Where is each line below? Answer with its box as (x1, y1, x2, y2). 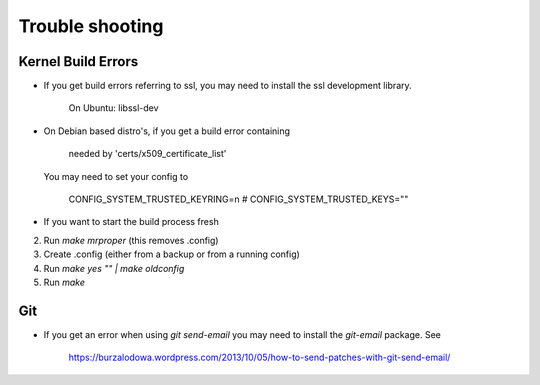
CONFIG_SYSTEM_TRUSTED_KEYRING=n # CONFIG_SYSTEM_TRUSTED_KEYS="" (68, 193, 409, 205)
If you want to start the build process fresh (43, 216, 219, 228)
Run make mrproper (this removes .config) (43, 234, 219, 246)
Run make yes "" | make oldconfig (43, 262, 185, 274)
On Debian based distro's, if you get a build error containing (43, 125, 290, 137)
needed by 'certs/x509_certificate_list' (68, 148, 227, 160)
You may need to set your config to (43, 170, 189, 182)
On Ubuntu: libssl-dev (68, 102, 159, 114)
